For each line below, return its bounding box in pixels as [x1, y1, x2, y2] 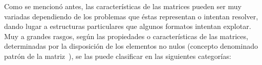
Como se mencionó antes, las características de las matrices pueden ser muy [4, 1, 242, 11]
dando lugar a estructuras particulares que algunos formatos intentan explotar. [4, 21, 251, 31]
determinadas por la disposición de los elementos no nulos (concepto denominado [4, 41, 258, 51]
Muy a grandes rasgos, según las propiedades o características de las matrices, [4, 30, 248, 41]
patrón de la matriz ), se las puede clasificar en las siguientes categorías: [4, 50, 231, 61]
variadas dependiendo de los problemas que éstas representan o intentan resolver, [4, 11, 258, 21]
